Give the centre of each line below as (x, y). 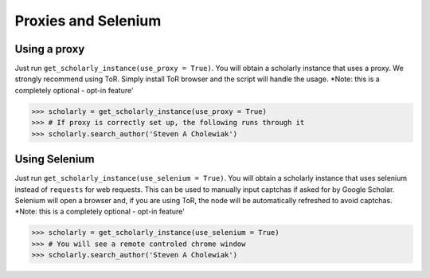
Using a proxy (50, 49)
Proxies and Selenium (88, 21)
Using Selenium (55, 159)
